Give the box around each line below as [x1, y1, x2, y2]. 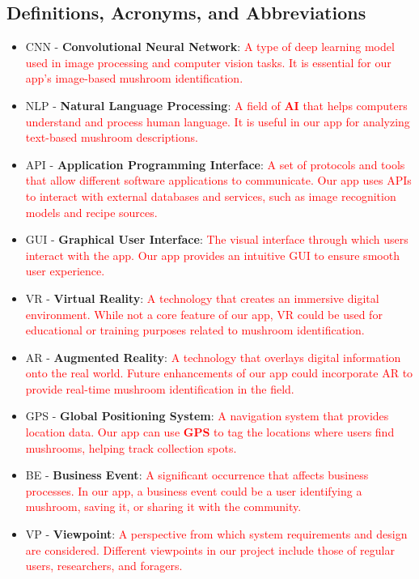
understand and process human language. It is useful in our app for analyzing [25, 113, 410, 130]
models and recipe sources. [25, 203, 158, 220]
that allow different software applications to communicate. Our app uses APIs [25, 172, 412, 189]
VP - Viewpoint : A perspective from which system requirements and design [25, 526, 408, 543]
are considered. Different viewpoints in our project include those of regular [25, 541, 395, 558]
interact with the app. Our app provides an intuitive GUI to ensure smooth [25, 246, 400, 263]
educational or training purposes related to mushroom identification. [25, 321, 365, 338]
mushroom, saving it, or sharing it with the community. [25, 498, 302, 515]
